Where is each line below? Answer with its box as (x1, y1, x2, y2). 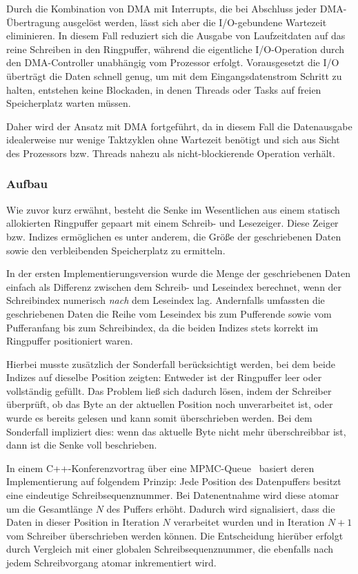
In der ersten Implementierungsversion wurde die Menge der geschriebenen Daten (6, 266, 350, 280)
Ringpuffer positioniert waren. (6, 334, 133, 348)
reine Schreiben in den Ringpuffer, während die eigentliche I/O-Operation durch (6, 41, 345, 56)
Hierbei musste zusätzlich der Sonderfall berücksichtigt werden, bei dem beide (6, 356, 335, 371)
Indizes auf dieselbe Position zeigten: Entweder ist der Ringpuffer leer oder (6, 370, 322, 385)
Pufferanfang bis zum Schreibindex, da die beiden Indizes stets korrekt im (6, 320, 319, 334)
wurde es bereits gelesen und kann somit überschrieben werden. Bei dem (6, 411, 312, 425)
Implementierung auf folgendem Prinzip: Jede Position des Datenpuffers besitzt (6, 474, 341, 489)
